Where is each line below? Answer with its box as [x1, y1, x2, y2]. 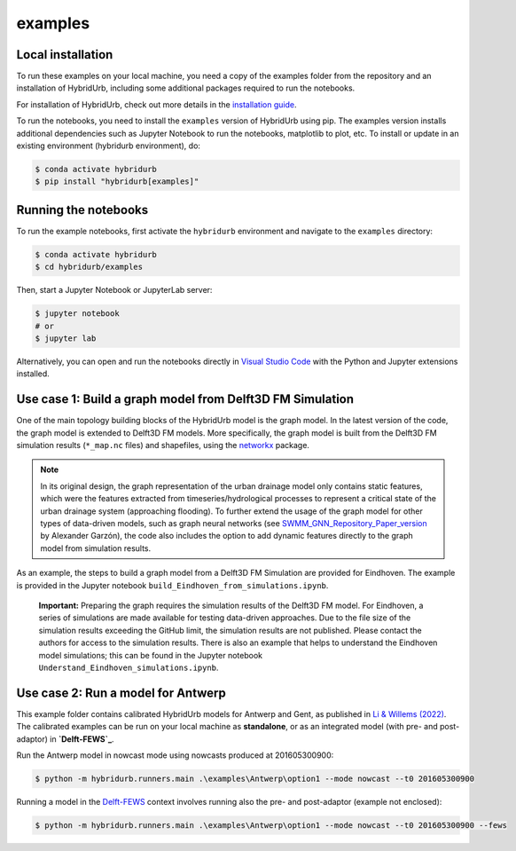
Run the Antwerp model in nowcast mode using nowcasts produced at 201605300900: [16, 750, 334, 760]
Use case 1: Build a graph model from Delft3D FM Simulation [16, 391, 355, 407]
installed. [16, 368, 51, 379]
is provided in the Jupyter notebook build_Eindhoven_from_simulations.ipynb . [16, 579, 329, 590]
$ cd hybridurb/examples [35, 262, 144, 272]
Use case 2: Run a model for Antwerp [16, 685, 226, 700]
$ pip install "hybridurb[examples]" [35, 177, 199, 186]
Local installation [16, 47, 113, 62]
